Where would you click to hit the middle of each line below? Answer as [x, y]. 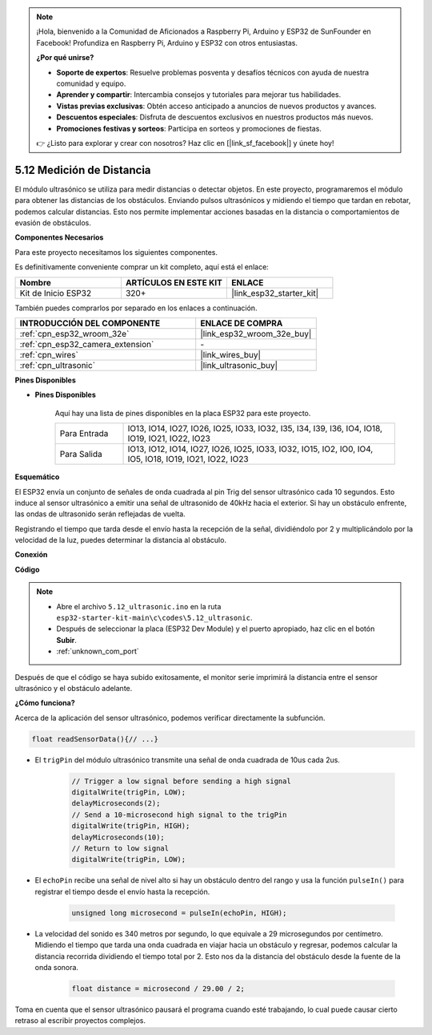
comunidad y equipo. [91, 83]
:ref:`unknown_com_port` [98, 651]
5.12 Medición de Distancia [83, 170]
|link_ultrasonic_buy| [239, 365]
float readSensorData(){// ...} [95, 739]
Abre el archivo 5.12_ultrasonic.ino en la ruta [139, 606]
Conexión [31, 555]
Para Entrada [84, 434]
